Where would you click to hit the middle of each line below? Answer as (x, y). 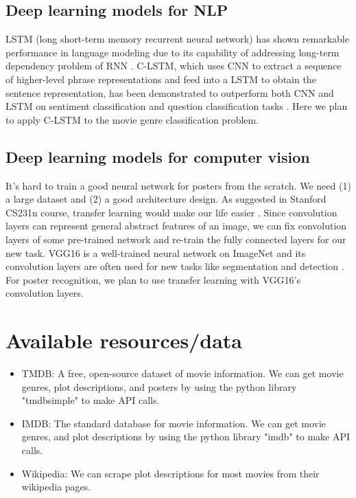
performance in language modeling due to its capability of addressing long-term (173, 52)
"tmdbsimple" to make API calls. (91, 400)
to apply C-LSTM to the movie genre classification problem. (132, 119)
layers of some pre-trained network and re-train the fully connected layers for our (176, 239)
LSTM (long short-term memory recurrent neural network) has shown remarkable (177, 39)
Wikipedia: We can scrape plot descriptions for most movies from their (170, 473)
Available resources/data (124, 340)
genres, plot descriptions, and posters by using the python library (159, 386)
